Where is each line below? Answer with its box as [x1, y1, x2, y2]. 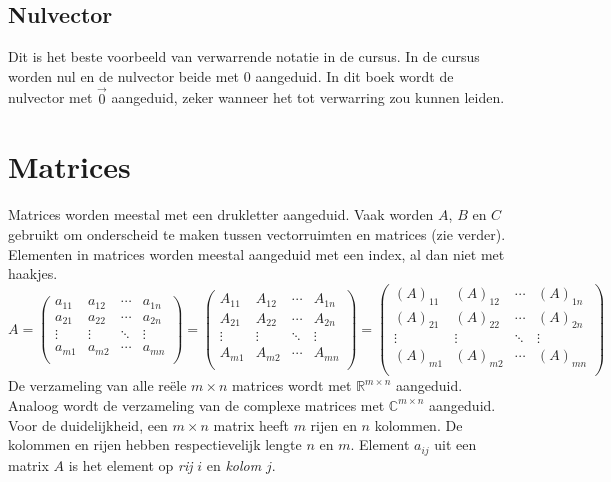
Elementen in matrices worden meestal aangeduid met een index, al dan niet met [8, 243, 505, 264]
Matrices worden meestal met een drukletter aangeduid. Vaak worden [8, 204, 434, 225]
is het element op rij [68, 454, 193, 475]
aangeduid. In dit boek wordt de [255, 65, 454, 86]
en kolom [206, 454, 262, 475]
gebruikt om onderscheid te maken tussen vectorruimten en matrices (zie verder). [8, 223, 506, 244]
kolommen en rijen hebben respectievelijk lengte [8, 434, 302, 455]
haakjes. [8, 263, 58, 284]
